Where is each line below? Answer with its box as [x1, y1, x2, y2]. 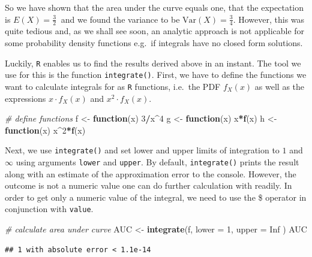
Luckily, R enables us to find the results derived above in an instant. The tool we [5, 56, 301, 69]
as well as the [254, 80, 305, 92]
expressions [5, 92, 46, 104]
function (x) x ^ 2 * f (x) [5, 123, 86, 136]
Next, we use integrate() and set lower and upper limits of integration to [5, 144, 280, 156]
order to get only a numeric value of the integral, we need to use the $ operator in [5, 191, 307, 203]
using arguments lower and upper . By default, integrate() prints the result [16, 156, 299, 168]
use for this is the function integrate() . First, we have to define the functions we [5, 68, 307, 81]
